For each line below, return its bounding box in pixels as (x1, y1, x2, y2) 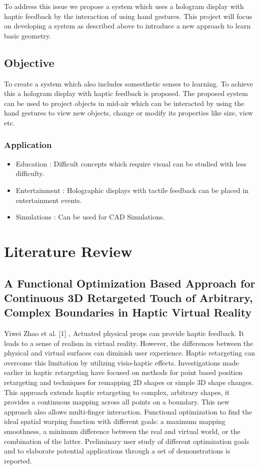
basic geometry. (4, 30, 51, 40)
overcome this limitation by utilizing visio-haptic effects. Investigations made (4, 357, 239, 367)
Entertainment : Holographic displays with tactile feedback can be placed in (15, 184, 248, 195)
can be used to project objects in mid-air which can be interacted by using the (4, 97, 244, 108)
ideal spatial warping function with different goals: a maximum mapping (4, 416, 225, 426)
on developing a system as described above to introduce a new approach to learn (4, 20, 251, 31)
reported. (4, 455, 32, 465)
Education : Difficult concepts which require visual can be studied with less (15, 158, 246, 168)
